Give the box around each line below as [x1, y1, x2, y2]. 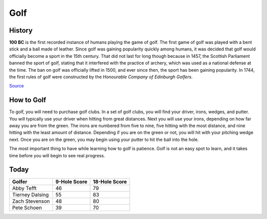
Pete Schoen [12, 204, 42, 211]
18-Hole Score [92, 178, 127, 185]
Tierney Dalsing [12, 191, 49, 198]
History [9, 26, 33, 35]
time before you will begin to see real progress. [9, 152, 105, 158]
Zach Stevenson [12, 198, 50, 205]
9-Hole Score [55, 178, 88, 185]
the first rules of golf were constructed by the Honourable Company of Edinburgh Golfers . [9, 74, 193, 80]
